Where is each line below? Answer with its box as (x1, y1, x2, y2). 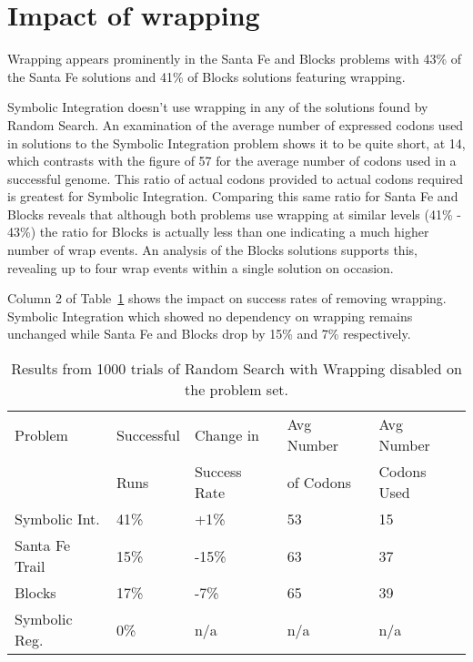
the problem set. (185, 379, 288, 401)
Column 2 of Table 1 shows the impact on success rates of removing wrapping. (7, 289, 447, 308)
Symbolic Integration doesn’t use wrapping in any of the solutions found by (7, 97, 428, 117)
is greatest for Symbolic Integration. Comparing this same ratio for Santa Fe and (7, 187, 458, 206)
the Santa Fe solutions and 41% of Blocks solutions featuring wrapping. (7, 66, 406, 86)
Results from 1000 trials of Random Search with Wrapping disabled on (11, 358, 462, 380)
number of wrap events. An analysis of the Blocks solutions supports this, (7, 240, 418, 260)
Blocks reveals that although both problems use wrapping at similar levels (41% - (7, 204, 461, 223)
